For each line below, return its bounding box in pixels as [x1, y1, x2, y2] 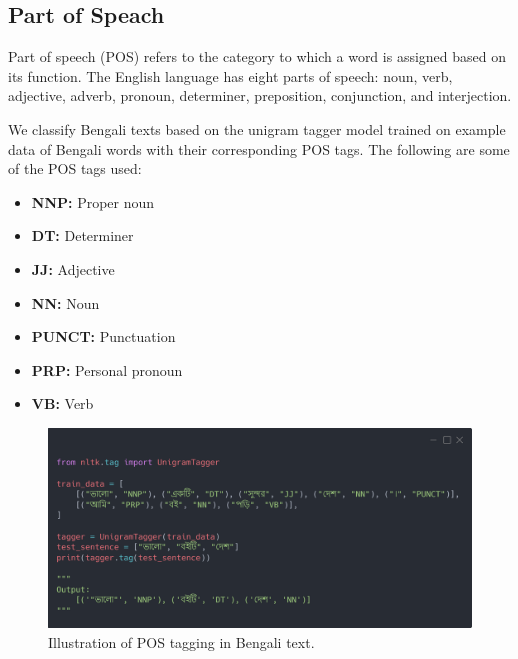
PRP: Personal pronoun [31, 359, 183, 380]
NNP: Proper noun [31, 191, 155, 212]
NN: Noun [31, 292, 100, 313]
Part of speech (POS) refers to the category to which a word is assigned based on [8, 46, 507, 67]
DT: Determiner [31, 225, 134, 246]
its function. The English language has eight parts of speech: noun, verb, [8, 65, 453, 86]
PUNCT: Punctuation [31, 326, 176, 347]
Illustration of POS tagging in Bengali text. [48, 631, 315, 652]
